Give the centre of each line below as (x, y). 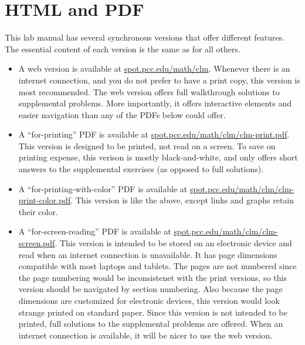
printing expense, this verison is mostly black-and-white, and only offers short (158, 157)
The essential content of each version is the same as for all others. (123, 48)
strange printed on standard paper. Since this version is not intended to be (153, 312)
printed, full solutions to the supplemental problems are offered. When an (151, 324)
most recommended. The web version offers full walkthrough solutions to (149, 91)
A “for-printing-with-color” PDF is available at (103, 188)
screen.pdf (37, 243)
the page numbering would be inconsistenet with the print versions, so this (152, 277)
